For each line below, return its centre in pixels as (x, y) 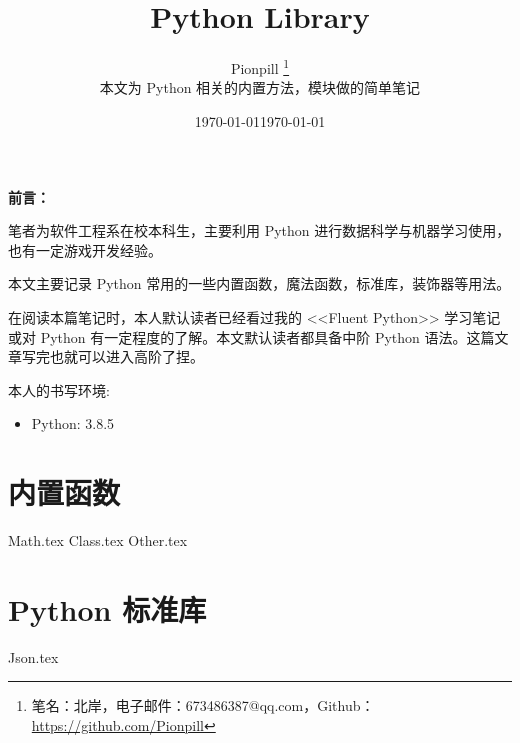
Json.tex (33, 656)
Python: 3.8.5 (73, 423)
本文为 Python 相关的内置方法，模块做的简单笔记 (260, 87)
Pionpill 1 (260, 66)
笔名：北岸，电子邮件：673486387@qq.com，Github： (203, 705)
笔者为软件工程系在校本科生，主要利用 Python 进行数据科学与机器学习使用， (259, 230)
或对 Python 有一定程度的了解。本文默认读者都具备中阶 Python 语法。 (237, 336)
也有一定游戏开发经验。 (85, 249)
